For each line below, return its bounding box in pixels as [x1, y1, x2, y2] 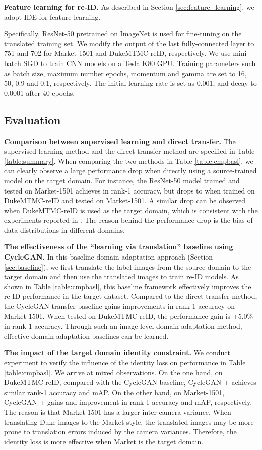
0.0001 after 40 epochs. [4, 87, 75, 98]
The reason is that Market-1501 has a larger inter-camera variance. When [4, 406, 231, 417]
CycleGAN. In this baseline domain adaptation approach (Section [4, 251, 213, 262]
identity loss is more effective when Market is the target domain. [4, 436, 204, 446]
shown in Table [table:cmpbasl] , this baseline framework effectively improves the [4, 281, 251, 291]
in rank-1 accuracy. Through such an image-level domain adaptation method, [4, 320, 242, 331]
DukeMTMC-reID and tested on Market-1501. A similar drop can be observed [4, 195, 246, 206]
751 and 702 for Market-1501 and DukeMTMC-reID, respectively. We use [4, 48, 231, 58]
